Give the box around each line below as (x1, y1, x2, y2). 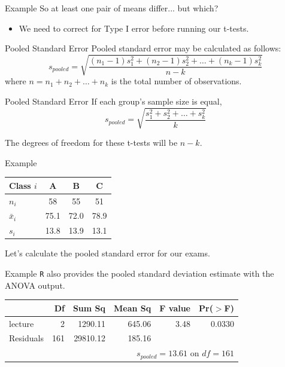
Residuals (9, 332, 44, 344)
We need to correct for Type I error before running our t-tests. (19, 22, 249, 34)
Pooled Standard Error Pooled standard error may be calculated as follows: (5, 42, 281, 54)
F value (159, 301, 190, 314)
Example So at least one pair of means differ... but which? (5, 2, 219, 14)
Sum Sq (72, 301, 106, 314)
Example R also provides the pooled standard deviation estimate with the (5, 267, 274, 279)
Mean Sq (114, 301, 151, 314)
